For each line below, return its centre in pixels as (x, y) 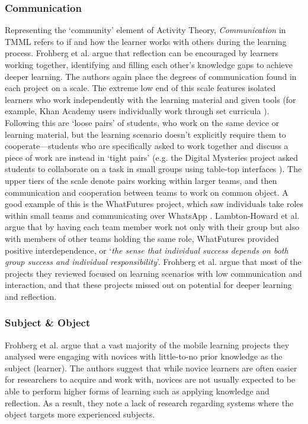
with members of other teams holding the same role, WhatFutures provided (142, 238)
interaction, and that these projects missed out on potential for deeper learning (148, 285)
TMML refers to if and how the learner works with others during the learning (146, 41)
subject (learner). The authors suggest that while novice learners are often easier (151, 368)
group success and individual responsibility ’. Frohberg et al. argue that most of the (153, 262)
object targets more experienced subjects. (80, 414)
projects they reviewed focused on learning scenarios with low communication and (153, 273)
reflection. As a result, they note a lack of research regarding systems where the (149, 402)
